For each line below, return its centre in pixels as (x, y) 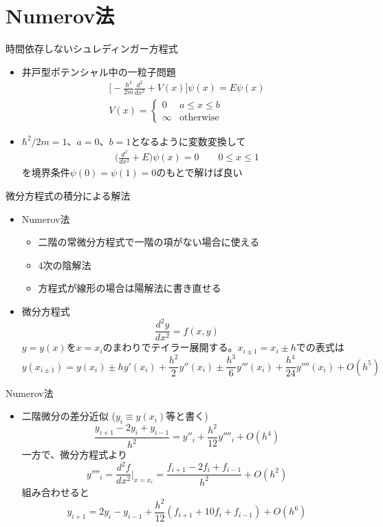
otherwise (199, 118)
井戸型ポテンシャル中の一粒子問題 (99, 71)
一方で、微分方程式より (74, 454)
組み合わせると (55, 492)
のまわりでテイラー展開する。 (170, 347)
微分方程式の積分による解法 (68, 196)
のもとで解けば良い (199, 172)
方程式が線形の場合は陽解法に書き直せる (130, 288)
